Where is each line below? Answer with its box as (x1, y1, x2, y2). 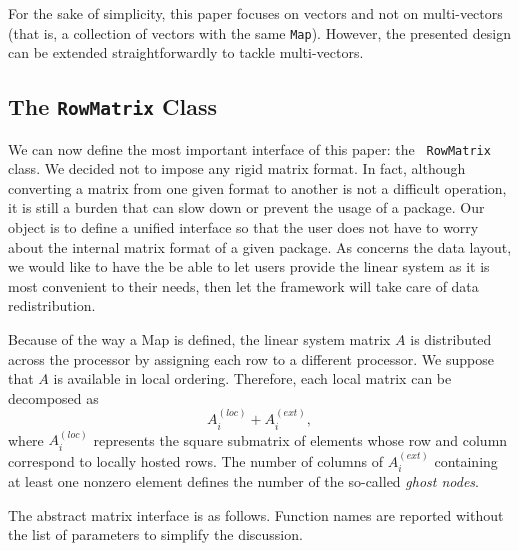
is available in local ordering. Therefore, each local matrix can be (53, 368, 452, 389)
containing (434, 450, 498, 471)
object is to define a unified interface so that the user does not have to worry (8, 217, 479, 238)
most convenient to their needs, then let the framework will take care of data (8, 275, 479, 296)
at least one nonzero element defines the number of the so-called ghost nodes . (8, 471, 479, 492)
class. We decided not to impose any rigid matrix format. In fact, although (8, 158, 466, 179)
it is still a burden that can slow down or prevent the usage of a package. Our (8, 197, 485, 218)
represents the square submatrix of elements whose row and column (93, 429, 508, 450)
